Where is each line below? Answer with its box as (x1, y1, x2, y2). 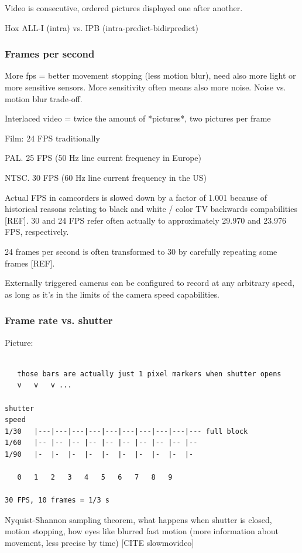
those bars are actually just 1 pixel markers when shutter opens (17, 369, 282, 378)
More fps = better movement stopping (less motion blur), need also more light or (5, 69, 296, 82)
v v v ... (17, 381, 72, 390)
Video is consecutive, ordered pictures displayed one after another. (5, 2, 243, 14)
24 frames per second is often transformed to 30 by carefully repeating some (5, 245, 277, 257)
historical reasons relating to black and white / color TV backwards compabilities (5, 203, 297, 215)
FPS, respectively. (5, 225, 69, 238)
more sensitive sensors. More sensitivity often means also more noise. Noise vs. (5, 81, 286, 93)
